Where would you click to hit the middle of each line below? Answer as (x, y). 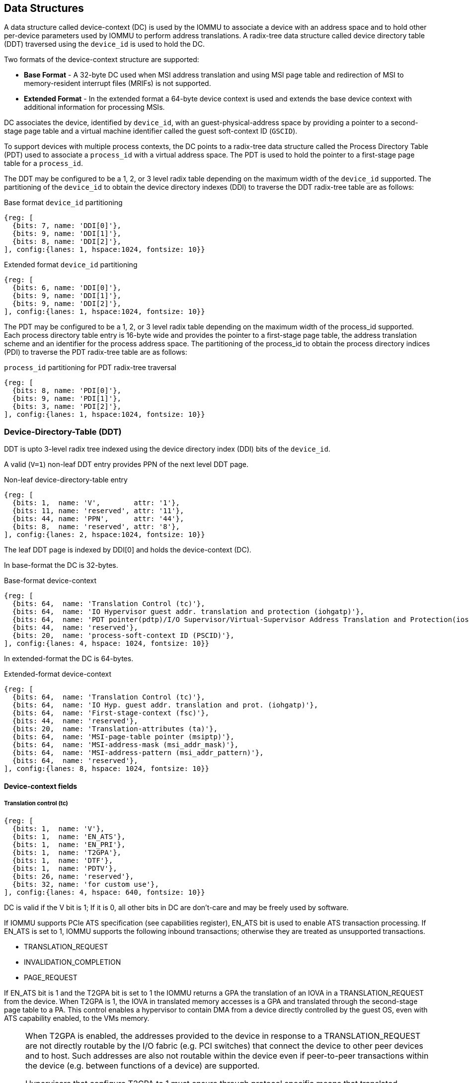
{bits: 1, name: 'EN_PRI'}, (69, 844)
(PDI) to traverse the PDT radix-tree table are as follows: (96, 352)
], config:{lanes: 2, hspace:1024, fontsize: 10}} (105, 535)
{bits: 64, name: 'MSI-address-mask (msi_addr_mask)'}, (125, 745)
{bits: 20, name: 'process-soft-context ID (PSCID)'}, (123, 636)
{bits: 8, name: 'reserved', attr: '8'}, (96, 527)
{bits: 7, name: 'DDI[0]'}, (67, 226)
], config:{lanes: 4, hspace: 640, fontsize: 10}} (105, 892)
